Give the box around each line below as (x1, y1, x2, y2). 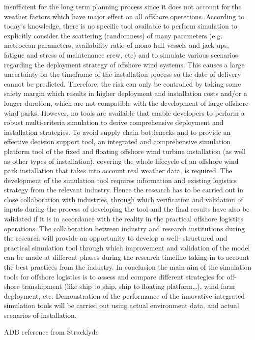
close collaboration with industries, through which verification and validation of (4, 194, 243, 204)
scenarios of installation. (4, 310, 77, 320)
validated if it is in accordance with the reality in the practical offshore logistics (4, 214, 243, 224)
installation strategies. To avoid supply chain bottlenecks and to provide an (4, 126, 231, 137)
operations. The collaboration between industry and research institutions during (4, 223, 245, 233)
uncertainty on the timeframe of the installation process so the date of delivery (4, 69, 241, 79)
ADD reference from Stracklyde (4, 326, 99, 337)
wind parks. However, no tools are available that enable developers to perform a (4, 107, 245, 118)
